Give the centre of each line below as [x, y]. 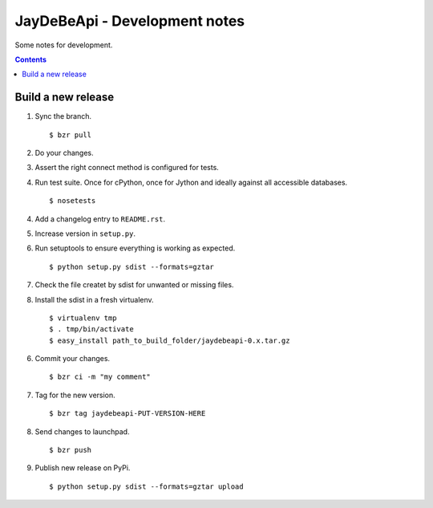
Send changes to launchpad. [82, 431]
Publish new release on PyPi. [83, 468]
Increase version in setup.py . [85, 234]
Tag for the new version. [75, 395]
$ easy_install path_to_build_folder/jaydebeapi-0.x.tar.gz [170, 340]
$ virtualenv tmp [83, 318]
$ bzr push [71, 450]
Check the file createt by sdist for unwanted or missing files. [134, 285]
